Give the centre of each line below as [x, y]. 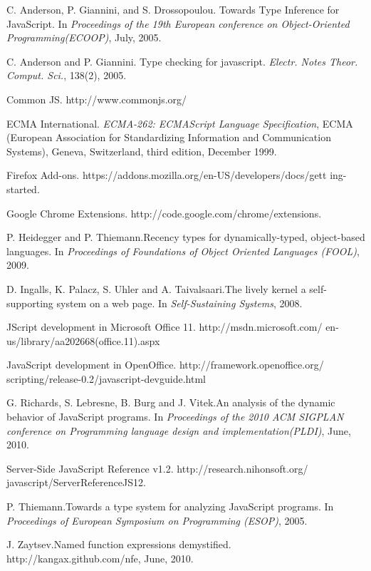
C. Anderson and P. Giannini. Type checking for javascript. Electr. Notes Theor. [182, 61]
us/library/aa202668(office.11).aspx [83, 340]
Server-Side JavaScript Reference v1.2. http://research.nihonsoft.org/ [157, 468]
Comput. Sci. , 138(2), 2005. [67, 75]
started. [23, 189]
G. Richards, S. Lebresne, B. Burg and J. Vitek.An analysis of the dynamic [171, 402]
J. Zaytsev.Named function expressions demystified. [119, 544]
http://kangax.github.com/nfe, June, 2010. [100, 558]
